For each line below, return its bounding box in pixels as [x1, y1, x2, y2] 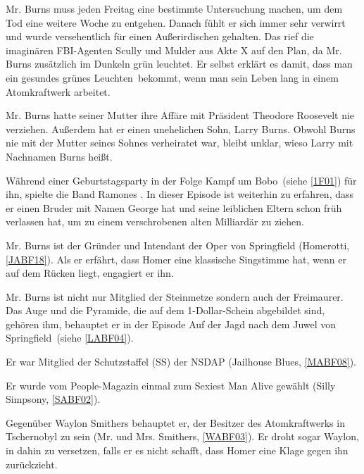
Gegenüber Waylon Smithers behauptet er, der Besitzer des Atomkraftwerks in [6, 415, 345, 430]
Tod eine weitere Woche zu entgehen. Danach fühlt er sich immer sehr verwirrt [6, 15, 346, 30]
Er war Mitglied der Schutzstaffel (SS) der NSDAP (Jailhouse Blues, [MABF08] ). [6, 354, 357, 369]
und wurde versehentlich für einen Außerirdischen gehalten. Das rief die [6, 29, 314, 44]
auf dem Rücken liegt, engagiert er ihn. [6, 266, 174, 280]
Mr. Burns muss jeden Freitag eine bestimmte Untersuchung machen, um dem [6, 1, 343, 15]
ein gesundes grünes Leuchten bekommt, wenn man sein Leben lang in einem [6, 70, 339, 85]
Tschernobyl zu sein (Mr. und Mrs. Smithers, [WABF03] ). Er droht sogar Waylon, [6, 429, 359, 444]
